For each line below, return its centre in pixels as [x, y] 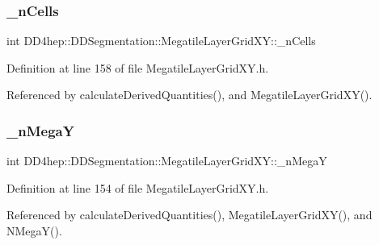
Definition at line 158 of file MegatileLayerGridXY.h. [138, 67]
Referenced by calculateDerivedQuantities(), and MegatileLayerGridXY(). [189, 95]
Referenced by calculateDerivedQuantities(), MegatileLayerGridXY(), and [189, 215]
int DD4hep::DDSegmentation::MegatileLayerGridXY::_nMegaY [167, 161]
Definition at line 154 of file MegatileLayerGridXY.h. [138, 187]
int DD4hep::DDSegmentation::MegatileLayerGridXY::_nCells [161, 41]
